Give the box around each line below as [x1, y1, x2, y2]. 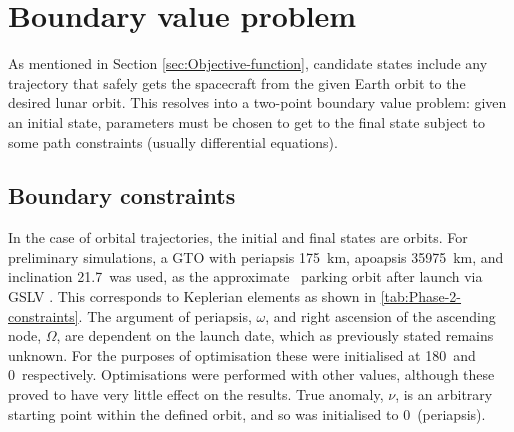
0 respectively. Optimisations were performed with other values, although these [8, 364, 495, 385]
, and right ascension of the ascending [265, 305, 496, 326]
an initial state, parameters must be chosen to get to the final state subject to [8, 111, 485, 132]
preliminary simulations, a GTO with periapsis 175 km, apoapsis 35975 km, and [8, 246, 504, 267]
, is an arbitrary [395, 384, 493, 405]
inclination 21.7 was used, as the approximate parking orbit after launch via [8, 266, 483, 287]
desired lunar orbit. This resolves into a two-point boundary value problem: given [8, 92, 507, 113]
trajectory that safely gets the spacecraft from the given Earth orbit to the [8, 72, 466, 93]
